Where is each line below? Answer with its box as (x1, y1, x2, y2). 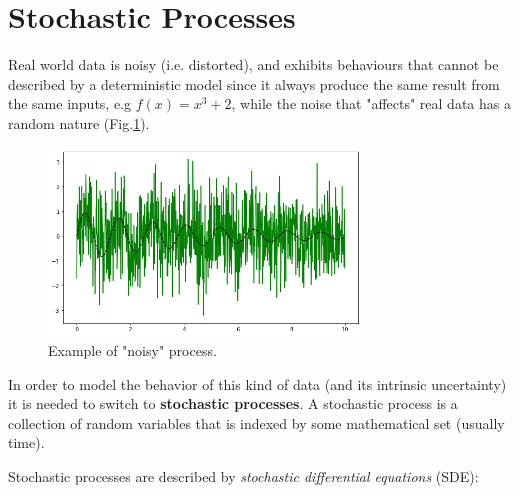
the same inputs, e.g (8, 93, 132, 114)
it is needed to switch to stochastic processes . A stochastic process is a (8, 393, 458, 414)
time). (8, 432, 45, 453)
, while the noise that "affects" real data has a (231, 93, 511, 114)
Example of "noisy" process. (48, 340, 217, 361)
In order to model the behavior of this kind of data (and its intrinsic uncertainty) (8, 373, 507, 394)
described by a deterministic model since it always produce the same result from (8, 73, 500, 94)
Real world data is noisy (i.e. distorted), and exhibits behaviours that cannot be (8, 54, 499, 75)
